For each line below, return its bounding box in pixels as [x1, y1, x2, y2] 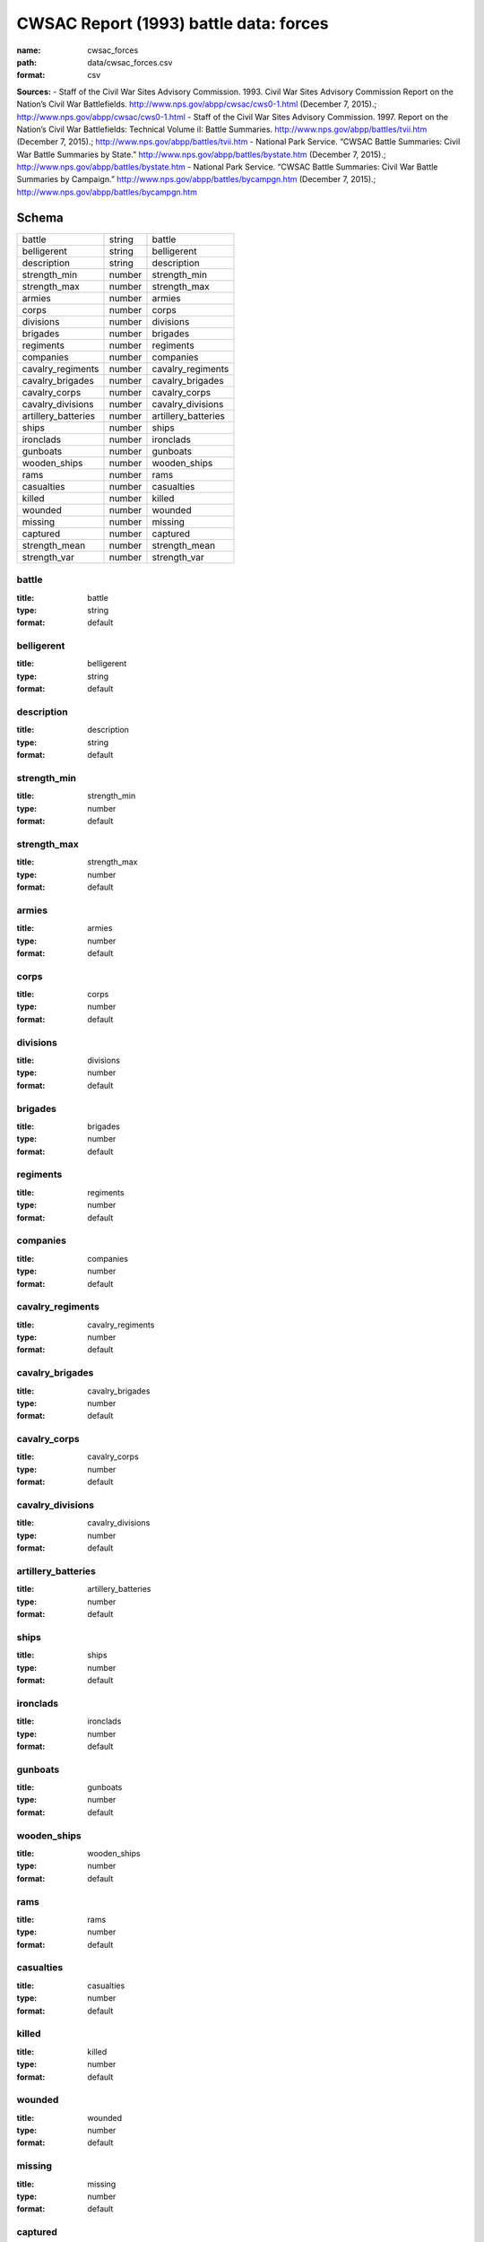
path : [16, 56, 38, 67]
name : [16, 45, 41, 56]
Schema [16, 210, 65, 225]
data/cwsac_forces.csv [87, 56, 173, 67]
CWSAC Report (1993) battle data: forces [16, 13, 329, 33]
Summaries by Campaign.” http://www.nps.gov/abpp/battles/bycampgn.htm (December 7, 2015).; [16, 174, 376, 185]
